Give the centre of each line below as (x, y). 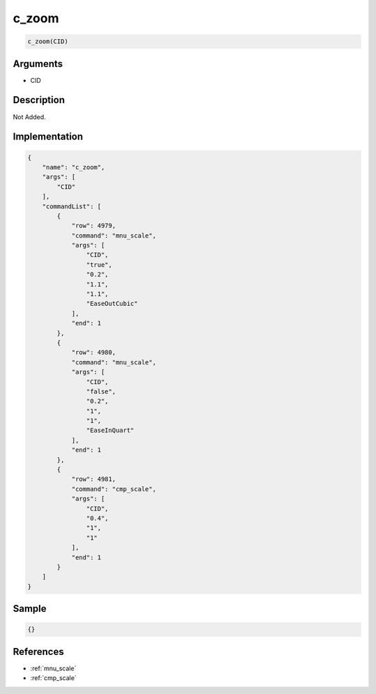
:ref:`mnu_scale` (53, 668)
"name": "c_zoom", (73, 167)
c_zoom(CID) (48, 41)
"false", (101, 391)
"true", (99, 264)
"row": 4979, (94, 226)
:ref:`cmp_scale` (53, 678)
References (38, 651)
